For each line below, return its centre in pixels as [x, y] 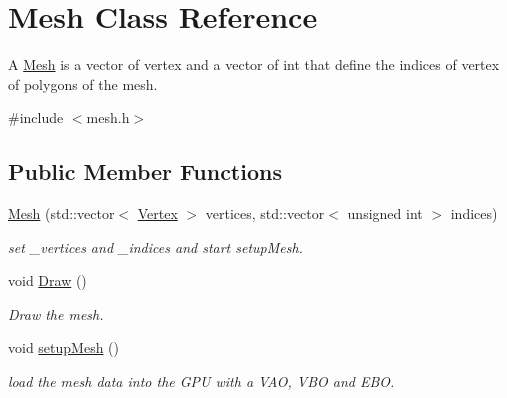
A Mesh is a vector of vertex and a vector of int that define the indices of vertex [254, 64]
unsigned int [385, 213]
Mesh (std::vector [61, 213]
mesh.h [108, 117]
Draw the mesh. [56, 313]
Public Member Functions [145, 171]
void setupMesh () [64, 347]
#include [36, 117]
